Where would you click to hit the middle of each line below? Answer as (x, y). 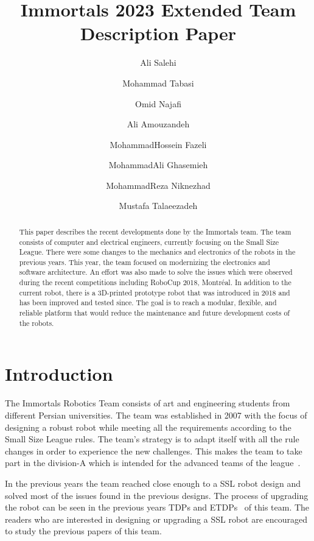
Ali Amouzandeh (158, 124)
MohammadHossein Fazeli (158, 144)
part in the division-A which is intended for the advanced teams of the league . (153, 463)
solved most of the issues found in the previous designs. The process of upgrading (157, 495)
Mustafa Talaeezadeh (158, 206)
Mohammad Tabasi (158, 83)
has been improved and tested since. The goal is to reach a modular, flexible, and (148, 302)
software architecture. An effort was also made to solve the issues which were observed (156, 272)
